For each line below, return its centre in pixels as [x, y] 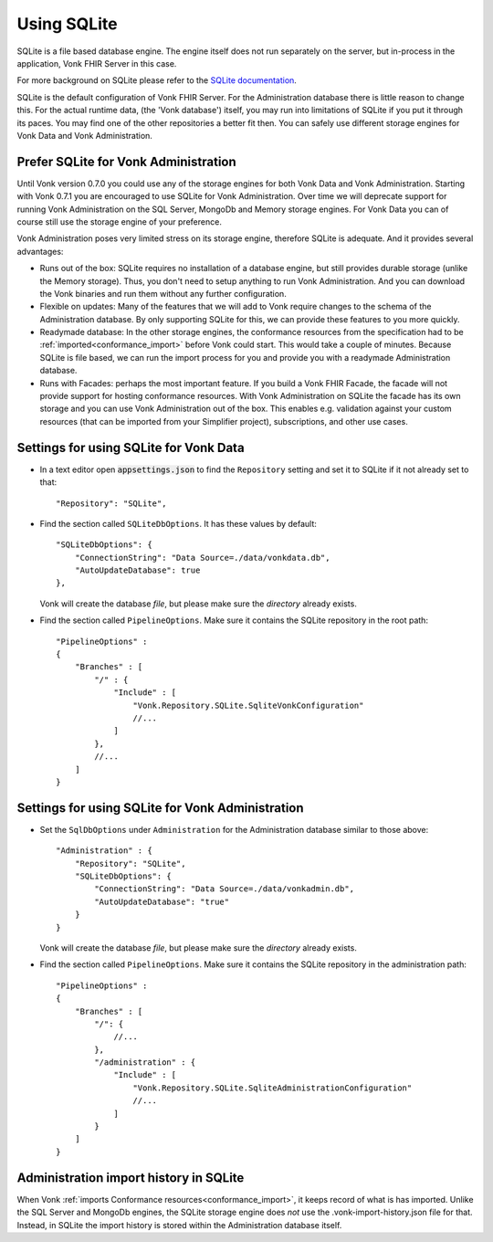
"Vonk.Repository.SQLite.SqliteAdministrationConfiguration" [273, 1088]
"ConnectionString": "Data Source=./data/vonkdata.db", [202, 558]
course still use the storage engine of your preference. [120, 221]
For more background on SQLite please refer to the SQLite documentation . [157, 80]
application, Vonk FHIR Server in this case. [97, 63]
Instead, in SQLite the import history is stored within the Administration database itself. [179, 1225]
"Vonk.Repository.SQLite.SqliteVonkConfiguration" [248, 705]
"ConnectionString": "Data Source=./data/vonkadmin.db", [225, 889]
